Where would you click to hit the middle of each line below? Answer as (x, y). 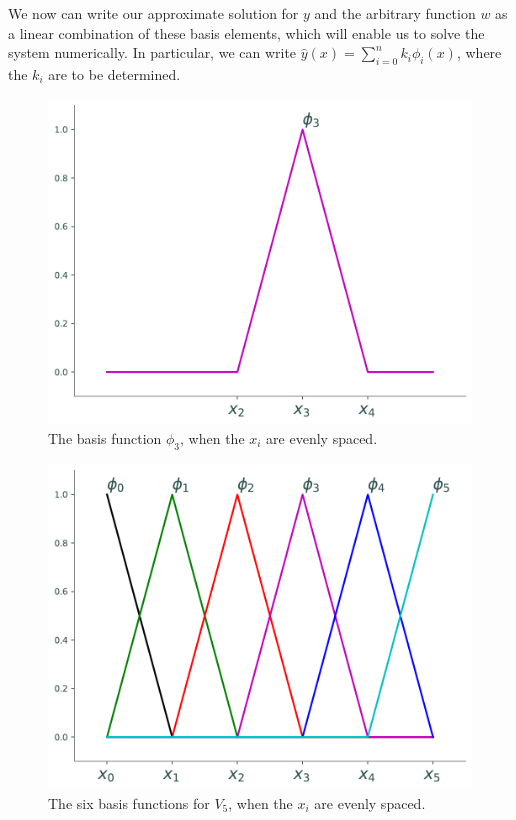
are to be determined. (114, 73)
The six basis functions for (129, 802)
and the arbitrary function (395, 13)
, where (479, 52)
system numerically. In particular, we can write (152, 52)
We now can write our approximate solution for (153, 13)
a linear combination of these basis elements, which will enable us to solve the (246, 32)
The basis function (105, 437)
